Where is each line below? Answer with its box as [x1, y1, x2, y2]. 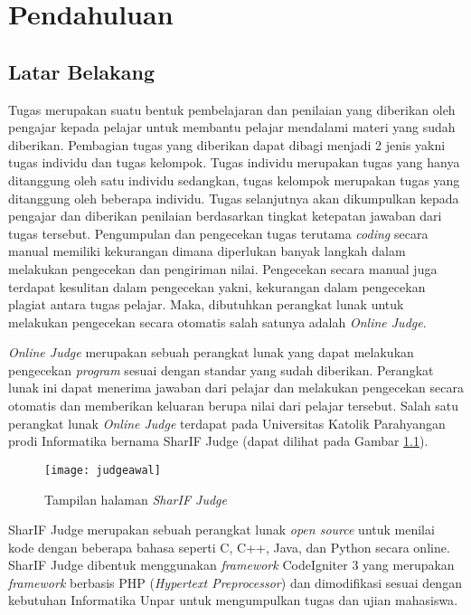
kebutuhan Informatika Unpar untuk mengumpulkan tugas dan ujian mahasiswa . [8, 591, 458, 610]
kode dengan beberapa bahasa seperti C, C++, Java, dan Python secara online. [8, 537, 450, 556]
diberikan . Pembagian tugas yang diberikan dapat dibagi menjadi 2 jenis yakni [8, 135, 446, 154]
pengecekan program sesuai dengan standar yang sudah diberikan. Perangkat [8, 360, 434, 379]
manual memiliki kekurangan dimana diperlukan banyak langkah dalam [8, 241, 406, 260]
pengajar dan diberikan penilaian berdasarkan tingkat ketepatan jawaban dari [8, 206, 442, 225]
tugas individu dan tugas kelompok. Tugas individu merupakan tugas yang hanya [8, 153, 460, 172]
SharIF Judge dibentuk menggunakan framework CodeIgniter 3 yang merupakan [8, 555, 455, 574]
